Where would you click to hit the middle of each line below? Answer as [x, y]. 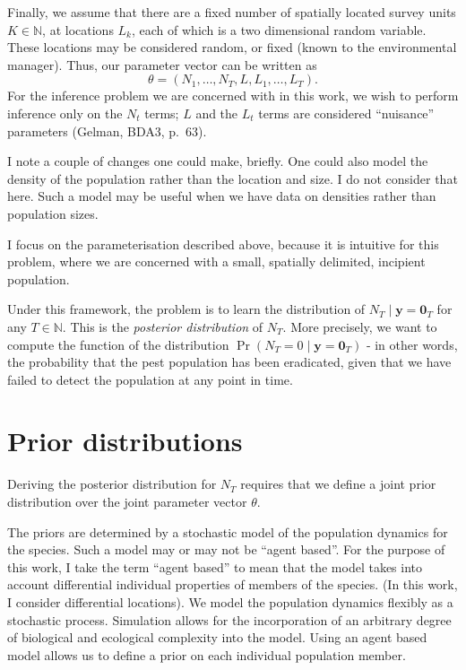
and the [217, 113]
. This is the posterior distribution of [163, 326]
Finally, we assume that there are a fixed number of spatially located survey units [232, 12]
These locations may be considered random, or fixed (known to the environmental [232, 47]
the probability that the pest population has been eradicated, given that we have [229, 362]
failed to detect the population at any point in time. [150, 379]
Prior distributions [125, 441]
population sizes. [53, 213]
